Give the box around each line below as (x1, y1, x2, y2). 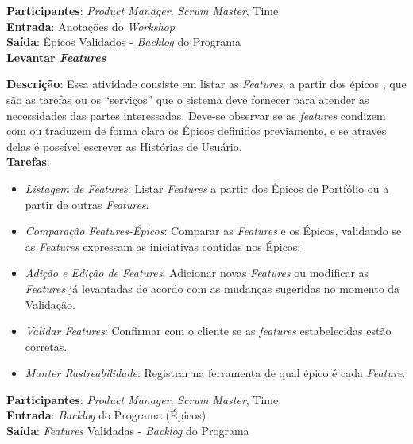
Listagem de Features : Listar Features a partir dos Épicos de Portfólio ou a (25, 180, 389, 196)
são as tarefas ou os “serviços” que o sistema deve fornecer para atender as (6, 91, 369, 107)
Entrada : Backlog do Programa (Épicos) (6, 407, 206, 423)
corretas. (25, 338, 68, 354)
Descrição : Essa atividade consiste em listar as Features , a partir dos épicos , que (6, 75, 407, 92)
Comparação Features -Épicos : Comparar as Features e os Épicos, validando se (25, 222, 402, 239)
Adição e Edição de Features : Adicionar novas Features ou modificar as (25, 264, 369, 281)
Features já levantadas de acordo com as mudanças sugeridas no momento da (25, 280, 400, 296)
